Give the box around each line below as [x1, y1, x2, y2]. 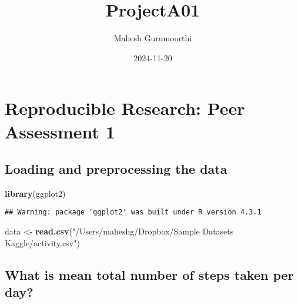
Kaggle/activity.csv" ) [5, 236, 80, 249]
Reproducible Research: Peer [5, 96, 245, 120]
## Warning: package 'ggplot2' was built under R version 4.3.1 [5, 208, 262, 217]
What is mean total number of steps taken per [5, 265, 294, 283]
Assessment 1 [5, 119, 115, 143]
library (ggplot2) [5, 187, 66, 199]
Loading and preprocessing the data [5, 160, 227, 178]
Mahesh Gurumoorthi [113, 32, 192, 44]
